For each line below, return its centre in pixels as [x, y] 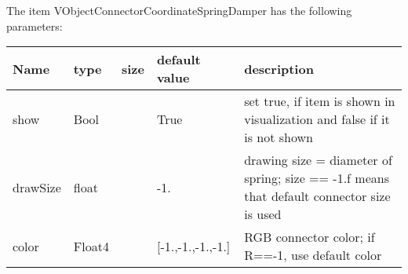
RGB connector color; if [310, 237]
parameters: [35, 26]
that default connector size [317, 196]
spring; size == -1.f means [317, 178]
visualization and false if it [317, 119]
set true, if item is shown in [320, 101]
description [279, 68]
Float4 [91, 246]
